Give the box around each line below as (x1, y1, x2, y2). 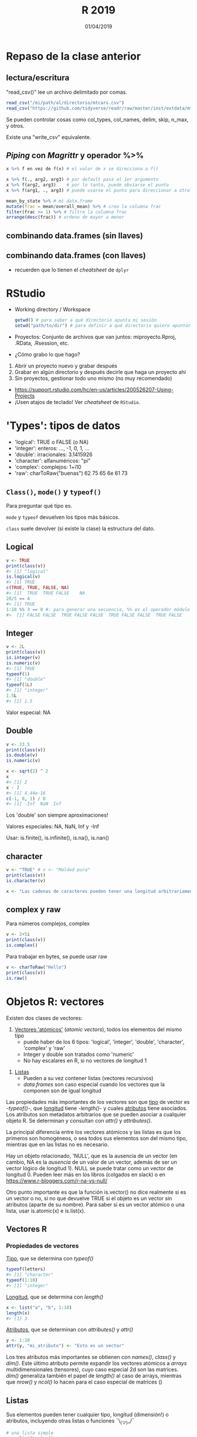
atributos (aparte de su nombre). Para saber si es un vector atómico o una (6, 1201, 185, 1208)
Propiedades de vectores (6, 1241, 79, 1249)
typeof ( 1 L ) (6, 682, 33, 688)
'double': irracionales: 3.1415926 (14, 451, 93, 458)
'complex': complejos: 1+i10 (14, 464, 81, 471)
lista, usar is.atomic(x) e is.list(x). (6, 1207, 86, 1214)
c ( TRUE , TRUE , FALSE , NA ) (6, 585, 69, 591)
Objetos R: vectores (6, 995, 104, 1008)
